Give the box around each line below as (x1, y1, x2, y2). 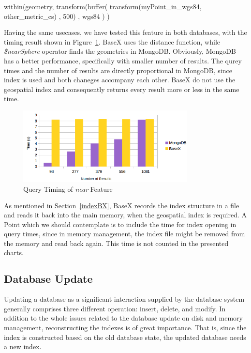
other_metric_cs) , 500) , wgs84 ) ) (4, 11, 110, 21)
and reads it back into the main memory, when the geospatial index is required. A (4, 210, 247, 220)
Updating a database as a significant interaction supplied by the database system (4, 294, 245, 304)
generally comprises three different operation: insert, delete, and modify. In (4, 303, 226, 313)
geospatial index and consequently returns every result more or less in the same (4, 84, 239, 94)
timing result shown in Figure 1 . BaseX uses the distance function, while (4, 36, 220, 46)
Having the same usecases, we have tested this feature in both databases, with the (4, 27, 247, 37)
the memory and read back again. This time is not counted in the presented (4, 238, 229, 248)
